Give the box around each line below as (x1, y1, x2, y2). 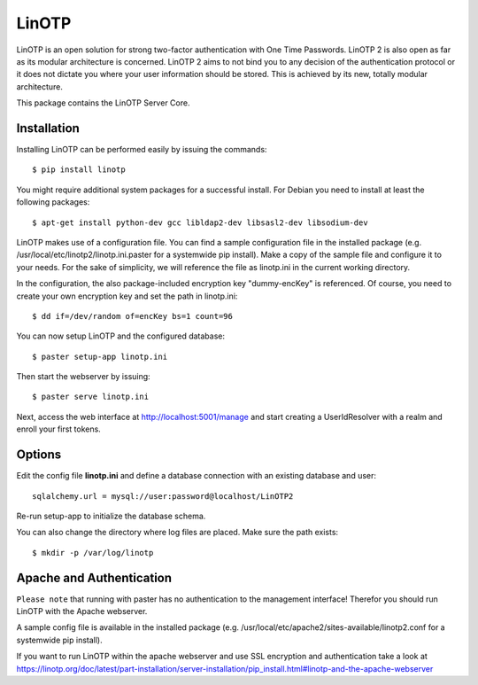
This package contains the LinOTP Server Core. (16, 97, 190, 108)
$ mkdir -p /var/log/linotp (32, 548, 154, 557)
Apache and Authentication (16, 570, 173, 585)
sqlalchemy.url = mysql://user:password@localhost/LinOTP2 (32, 491, 294, 501)
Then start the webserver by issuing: (16, 371, 150, 382)
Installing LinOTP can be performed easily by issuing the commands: (16, 144, 267, 155)
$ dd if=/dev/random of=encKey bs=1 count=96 (32, 311, 234, 321)
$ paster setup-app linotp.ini (32, 351, 168, 362)
